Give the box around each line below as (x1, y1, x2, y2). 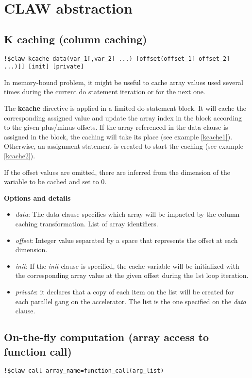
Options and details (4, 192, 71, 203)
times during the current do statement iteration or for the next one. (4, 86, 205, 97)
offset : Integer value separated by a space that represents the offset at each (15, 235, 238, 245)
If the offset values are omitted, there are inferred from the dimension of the (4, 167, 230, 177)
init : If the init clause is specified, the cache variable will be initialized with (15, 260, 239, 271)
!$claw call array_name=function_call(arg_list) (4, 367, 164, 375)
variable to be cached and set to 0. (4, 176, 107, 187)
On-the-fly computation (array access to (4, 329, 209, 344)
